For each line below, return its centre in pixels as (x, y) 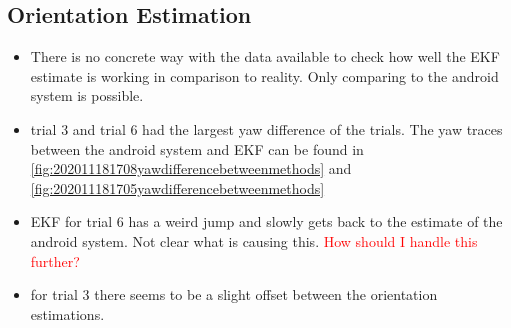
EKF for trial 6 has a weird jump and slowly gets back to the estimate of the (266, 221)
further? (55, 260)
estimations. (67, 313)
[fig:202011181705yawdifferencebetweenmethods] (177, 187)
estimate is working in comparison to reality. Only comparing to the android (264, 75)
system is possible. (87, 95)
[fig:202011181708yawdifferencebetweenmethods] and (191, 168)
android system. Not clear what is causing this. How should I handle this (254, 240)
